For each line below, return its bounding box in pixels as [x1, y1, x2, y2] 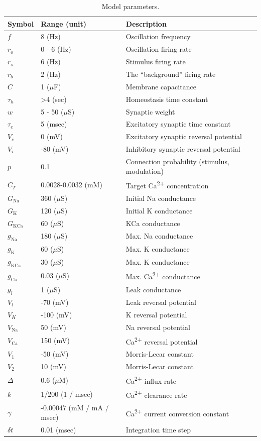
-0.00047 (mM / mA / [41, 402, 109, 412]
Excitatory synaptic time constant [125, 119, 231, 129]
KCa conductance [125, 217, 180, 228]
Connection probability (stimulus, [125, 156, 229, 166]
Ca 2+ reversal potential [125, 335, 198, 347]
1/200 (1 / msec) [41, 389, 93, 399]
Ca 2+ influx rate [125, 374, 176, 386]
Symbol [8, 18, 34, 29]
